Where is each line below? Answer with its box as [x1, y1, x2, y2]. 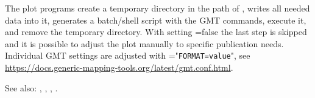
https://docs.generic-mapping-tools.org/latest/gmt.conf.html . [5, 61, 233, 74]
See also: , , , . [5, 81, 58, 94]
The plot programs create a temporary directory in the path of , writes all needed [5, 2, 310, 14]
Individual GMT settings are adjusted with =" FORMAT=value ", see [5, 49, 250, 62]
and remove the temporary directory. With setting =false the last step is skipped [5, 25, 307, 38]
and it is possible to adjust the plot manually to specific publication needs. [5, 37, 284, 50]
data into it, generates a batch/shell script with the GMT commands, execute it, [5, 13, 306, 26]
